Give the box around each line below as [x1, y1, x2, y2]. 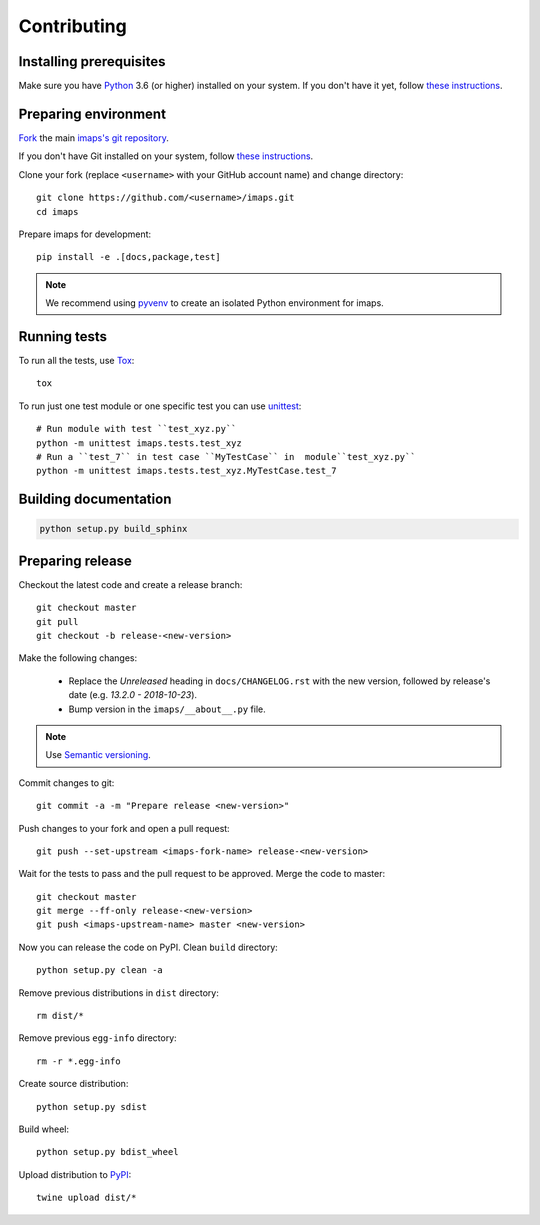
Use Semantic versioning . [45, 749, 152, 761]
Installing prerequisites [18, 53, 166, 70]
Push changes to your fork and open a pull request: [18, 822, 230, 834]
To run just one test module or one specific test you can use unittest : [18, 400, 302, 412]
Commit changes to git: [18, 776, 115, 789]
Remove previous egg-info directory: [18, 1032, 177, 1044]
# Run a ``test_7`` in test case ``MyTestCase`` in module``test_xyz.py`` [36, 451, 416, 462]
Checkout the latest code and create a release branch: [18, 578, 243, 590]
